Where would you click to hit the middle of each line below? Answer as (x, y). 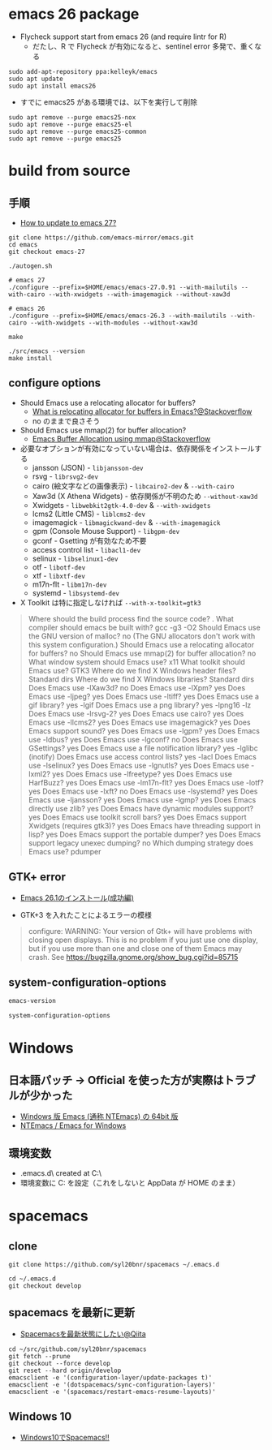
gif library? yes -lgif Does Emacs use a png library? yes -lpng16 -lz (140, 705)
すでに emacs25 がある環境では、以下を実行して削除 (108, 101)
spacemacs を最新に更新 (72, 1312)
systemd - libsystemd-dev (76, 592)
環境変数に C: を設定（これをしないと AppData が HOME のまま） (130, 1182)
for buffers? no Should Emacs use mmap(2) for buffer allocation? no (142, 653)
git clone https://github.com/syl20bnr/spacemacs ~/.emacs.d (114, 1264)
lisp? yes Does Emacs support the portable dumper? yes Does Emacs (145, 834)
